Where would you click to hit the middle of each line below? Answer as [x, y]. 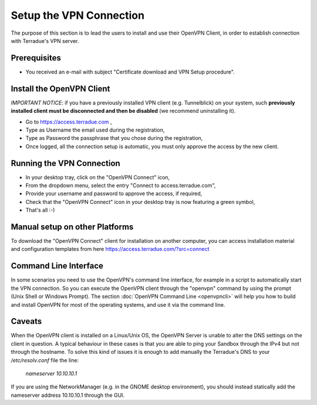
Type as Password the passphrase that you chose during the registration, [114, 138]
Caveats [26, 321]
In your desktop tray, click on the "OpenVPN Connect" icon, [98, 177]
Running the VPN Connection [65, 163]
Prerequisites [36, 58]
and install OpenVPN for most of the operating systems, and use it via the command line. [118, 304]
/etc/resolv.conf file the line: [45, 360]
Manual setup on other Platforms [72, 227]
